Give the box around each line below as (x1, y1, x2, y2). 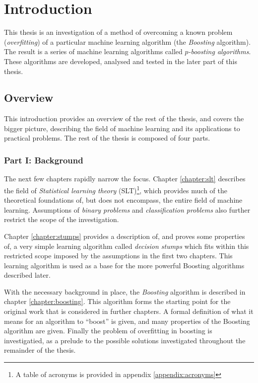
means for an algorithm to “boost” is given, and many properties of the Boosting (4, 315, 250, 326)
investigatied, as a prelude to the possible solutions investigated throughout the (4, 335, 246, 345)
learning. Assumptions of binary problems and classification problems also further (4, 204, 251, 215)
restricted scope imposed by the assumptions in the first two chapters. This (4, 250, 233, 261)
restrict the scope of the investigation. (4, 214, 119, 225)
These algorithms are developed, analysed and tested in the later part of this (4, 56, 237, 66)
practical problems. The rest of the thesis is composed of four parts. (4, 133, 210, 143)
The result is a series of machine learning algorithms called (4, 46, 183, 57)
